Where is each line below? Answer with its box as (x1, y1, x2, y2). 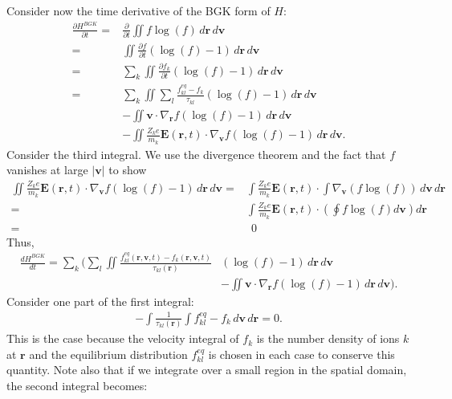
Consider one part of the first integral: (6, 292, 194, 309)
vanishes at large (6, 161, 88, 178)
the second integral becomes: (6, 377, 148, 393)
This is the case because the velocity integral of (6, 330, 239, 347)
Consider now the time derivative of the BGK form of (6, 2, 271, 18)
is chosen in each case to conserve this (208, 345, 395, 362)
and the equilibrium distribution (29, 345, 188, 362)
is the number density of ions (256, 330, 400, 347)
